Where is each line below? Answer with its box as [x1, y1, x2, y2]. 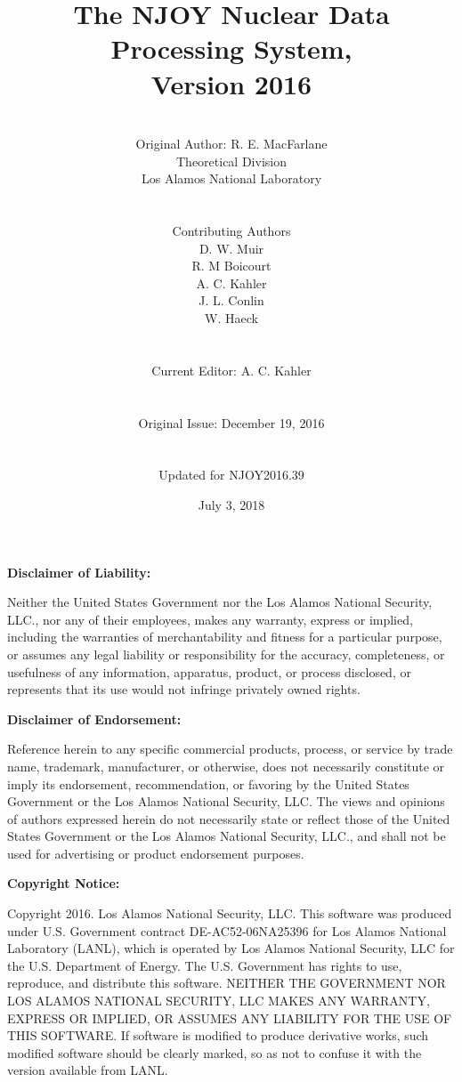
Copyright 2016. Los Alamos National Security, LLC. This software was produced [7, 904, 452, 923]
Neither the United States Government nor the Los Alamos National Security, [7, 593, 433, 611]
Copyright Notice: [7, 874, 120, 892]
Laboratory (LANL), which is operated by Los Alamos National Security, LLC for [7, 939, 455, 957]
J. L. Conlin [199, 291, 264, 310]
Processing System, [110, 30, 353, 67]
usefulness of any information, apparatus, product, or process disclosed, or [7, 662, 411, 681]
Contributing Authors [172, 222, 291, 240]
